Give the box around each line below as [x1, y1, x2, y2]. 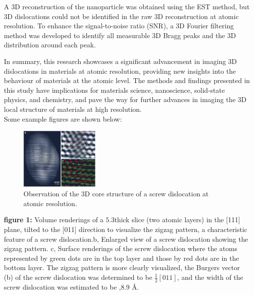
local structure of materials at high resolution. [4, 104, 142, 114]
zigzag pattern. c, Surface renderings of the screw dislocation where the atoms [4, 243, 237, 253]
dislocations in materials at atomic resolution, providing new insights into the [4, 65, 236, 76]
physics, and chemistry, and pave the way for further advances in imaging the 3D [4, 94, 247, 105]
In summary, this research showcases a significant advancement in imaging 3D [4, 56, 237, 66]
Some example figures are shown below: [4, 113, 122, 124]
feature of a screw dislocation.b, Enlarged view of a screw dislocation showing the [4, 233, 248, 244]
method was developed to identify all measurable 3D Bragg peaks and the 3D [4, 30, 236, 40]
